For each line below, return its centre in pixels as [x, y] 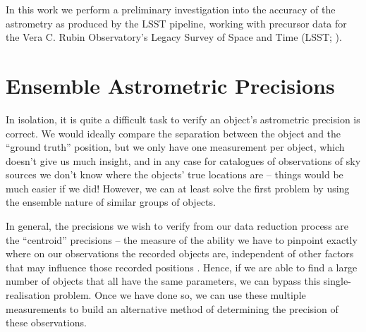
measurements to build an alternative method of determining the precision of [172, 308]
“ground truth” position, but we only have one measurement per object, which [175, 147]
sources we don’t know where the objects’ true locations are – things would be [175, 174]
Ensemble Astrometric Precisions [170, 85]
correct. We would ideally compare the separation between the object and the [173, 133]
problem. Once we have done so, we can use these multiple [179, 295]
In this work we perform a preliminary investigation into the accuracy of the [171, 9]
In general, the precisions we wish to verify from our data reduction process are [177, 226]
